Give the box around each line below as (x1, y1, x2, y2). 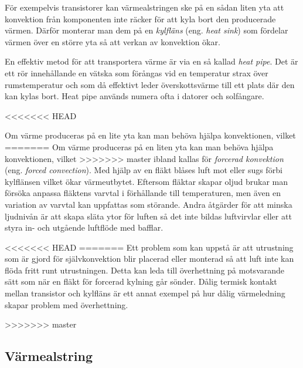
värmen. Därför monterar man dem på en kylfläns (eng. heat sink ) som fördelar (5, 24, 288, 36)
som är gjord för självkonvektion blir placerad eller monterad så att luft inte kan (5, 252, 294, 265)
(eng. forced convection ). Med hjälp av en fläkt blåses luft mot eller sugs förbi (5, 164, 282, 176)
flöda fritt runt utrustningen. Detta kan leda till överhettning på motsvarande (5, 264, 285, 276)
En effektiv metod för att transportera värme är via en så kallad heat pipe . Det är (5, 55, 298, 67)
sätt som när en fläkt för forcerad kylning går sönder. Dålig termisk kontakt (5, 275, 277, 288)
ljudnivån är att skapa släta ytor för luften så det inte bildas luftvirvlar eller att (5, 210, 292, 222)
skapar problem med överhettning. (5, 298, 128, 310)
